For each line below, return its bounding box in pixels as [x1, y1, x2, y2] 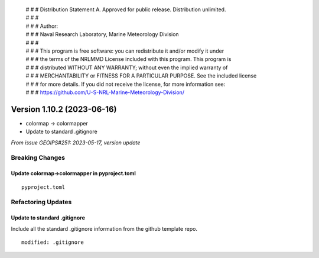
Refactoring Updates [11, 198, 72, 207]
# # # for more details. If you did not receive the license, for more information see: [25, 80, 226, 88]
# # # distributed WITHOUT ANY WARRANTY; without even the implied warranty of [25, 64, 228, 71]
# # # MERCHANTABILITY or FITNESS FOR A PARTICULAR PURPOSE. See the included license [25, 72, 257, 79]
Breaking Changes [11, 154, 66, 162]
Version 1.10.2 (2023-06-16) [11, 104, 117, 114]
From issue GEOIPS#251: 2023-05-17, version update [11, 139, 141, 146]
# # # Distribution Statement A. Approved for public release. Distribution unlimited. [25, 6, 226, 13]
